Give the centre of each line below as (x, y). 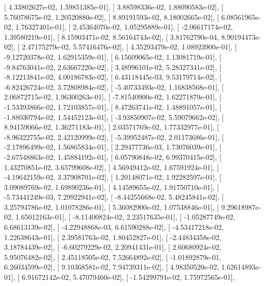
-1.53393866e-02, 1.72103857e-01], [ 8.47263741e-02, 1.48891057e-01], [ (113, 106)
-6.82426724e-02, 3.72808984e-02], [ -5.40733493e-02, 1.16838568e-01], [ (114, 87)
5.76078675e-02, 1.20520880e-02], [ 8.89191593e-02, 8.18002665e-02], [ (112, 17)
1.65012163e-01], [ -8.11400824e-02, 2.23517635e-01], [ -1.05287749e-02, (125, 217)
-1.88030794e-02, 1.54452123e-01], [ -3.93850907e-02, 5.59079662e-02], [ (114, 117)
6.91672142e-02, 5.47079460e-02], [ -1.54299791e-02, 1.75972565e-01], (128, 277)
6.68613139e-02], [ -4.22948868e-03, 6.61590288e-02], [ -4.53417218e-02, (114, 227)
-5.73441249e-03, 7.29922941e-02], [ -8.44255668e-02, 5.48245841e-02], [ (114, 197)
